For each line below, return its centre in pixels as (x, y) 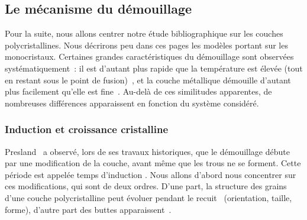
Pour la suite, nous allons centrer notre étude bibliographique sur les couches (144, 33)
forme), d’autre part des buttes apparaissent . (88, 209)
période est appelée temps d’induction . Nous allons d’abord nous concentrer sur (151, 174)
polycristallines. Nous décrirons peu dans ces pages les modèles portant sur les (146, 45)
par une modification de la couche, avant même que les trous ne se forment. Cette (153, 163)
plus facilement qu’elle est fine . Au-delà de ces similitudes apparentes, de (138, 91)
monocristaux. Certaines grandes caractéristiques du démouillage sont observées (149, 56)
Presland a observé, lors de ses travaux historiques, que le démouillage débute (147, 151)
